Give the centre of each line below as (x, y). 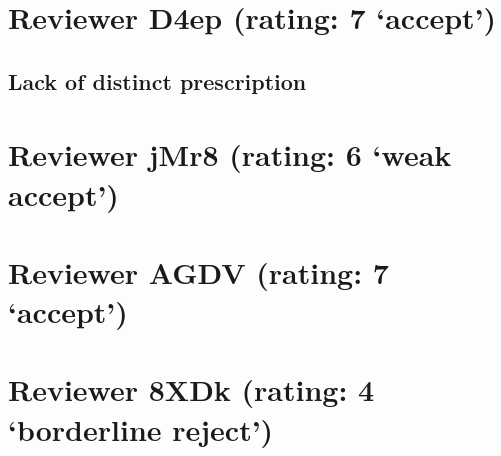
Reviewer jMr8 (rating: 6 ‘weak (230, 154)
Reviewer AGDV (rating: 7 (198, 271)
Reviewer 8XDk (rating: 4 (191, 389)
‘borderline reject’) (141, 428)
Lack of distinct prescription (157, 80)
